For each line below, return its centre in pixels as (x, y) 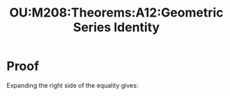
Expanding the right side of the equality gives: (72, 85)
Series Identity (116, 27)
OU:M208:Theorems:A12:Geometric (116, 13)
